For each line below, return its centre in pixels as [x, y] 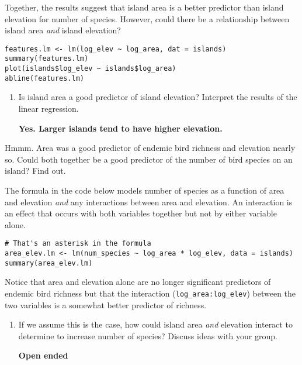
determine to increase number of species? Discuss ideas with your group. [148, 335]
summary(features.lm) [47, 59]
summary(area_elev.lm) [49, 263]
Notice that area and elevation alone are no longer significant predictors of [138, 282]
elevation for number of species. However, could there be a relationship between [147, 18]
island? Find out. [35, 171]
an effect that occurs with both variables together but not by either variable [141, 213]
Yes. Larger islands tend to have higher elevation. [120, 128]
